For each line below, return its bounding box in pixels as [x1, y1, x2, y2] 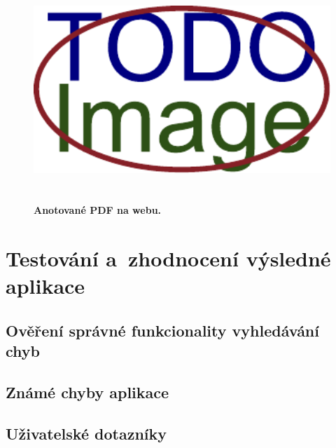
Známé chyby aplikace [6, 381, 169, 403]
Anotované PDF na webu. [34, 203, 162, 217]
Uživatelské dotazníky [6, 422, 167, 444]
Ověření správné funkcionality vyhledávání [6, 319, 319, 341]
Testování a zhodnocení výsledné [6, 244, 331, 273]
